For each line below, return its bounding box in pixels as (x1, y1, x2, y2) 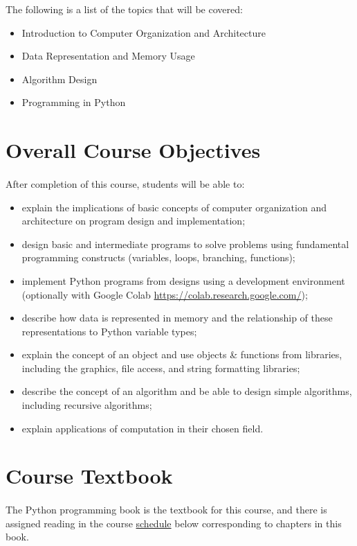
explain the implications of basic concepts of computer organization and (21, 200, 327, 214)
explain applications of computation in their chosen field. (21, 421, 264, 435)
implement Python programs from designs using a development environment (21, 273, 345, 288)
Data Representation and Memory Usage (21, 49, 195, 63)
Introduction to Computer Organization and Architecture (21, 25, 266, 39)
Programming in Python (21, 95, 126, 109)
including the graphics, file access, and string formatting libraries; (21, 360, 300, 375)
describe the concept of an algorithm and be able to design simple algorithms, (21, 384, 352, 398)
